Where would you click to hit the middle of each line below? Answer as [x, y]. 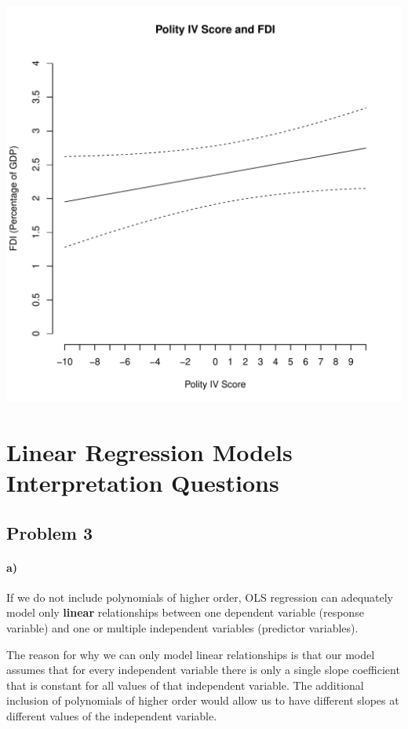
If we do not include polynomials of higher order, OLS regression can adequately [200, 597]
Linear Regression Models [149, 451]
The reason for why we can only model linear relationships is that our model [191, 654]
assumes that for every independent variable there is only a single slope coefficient [203, 670]
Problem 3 [49, 532]
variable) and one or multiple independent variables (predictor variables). [182, 627]
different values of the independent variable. [112, 715]
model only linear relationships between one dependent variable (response [185, 612]
